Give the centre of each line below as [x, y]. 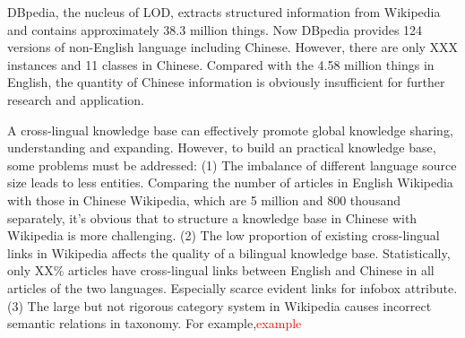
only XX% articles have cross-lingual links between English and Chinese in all [221, 270]
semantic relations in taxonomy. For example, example [155, 323]
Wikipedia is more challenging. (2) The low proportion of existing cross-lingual [224, 235]
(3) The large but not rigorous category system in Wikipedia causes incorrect [220, 305]
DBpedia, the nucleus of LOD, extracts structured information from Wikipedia [224, 12]
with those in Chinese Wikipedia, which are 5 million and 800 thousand [204, 199]
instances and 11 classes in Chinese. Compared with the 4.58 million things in [221, 64]
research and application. [76, 99]
